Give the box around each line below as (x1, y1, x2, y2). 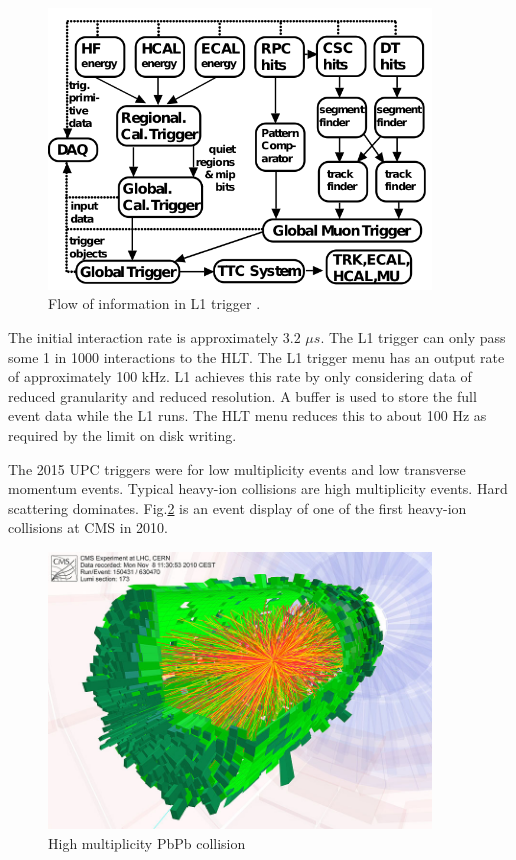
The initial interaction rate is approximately (8, 326, 279, 347)
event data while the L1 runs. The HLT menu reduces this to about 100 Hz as (8, 405, 487, 426)
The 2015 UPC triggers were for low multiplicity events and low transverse (8, 458, 466, 479)
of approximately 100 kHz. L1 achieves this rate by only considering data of (8, 366, 472, 387)
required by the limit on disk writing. (8, 424, 237, 445)
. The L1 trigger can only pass (320, 326, 506, 347)
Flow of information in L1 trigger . (48, 293, 261, 314)
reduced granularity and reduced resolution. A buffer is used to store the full (8, 385, 477, 406)
